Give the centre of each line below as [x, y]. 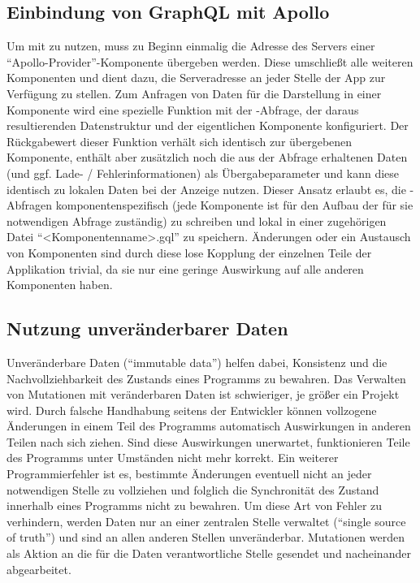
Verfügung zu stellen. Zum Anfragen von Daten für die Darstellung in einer [194, 93]
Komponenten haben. [60, 285]
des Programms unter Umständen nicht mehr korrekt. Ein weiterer [173, 458]
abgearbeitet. [39, 569]
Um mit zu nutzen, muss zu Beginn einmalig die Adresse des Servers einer [191, 46]
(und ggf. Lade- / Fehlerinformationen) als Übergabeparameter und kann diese [203, 173]
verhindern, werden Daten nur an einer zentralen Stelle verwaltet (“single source [206, 521]
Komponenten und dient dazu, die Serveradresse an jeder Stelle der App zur [196, 78]
